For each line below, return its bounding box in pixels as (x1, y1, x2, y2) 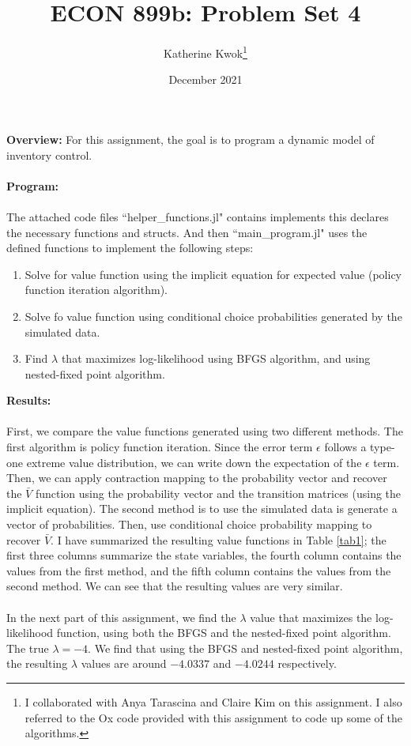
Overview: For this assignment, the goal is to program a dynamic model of (6, 130, 375, 147)
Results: (6, 392, 51, 409)
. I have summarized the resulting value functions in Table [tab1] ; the (51, 531, 386, 548)
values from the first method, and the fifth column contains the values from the (6, 562, 391, 578)
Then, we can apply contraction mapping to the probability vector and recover (6, 469, 387, 486)
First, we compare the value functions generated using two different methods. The (6, 423, 403, 439)
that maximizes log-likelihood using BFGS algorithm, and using (61, 350, 371, 367)
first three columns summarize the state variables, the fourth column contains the (6, 547, 402, 563)
